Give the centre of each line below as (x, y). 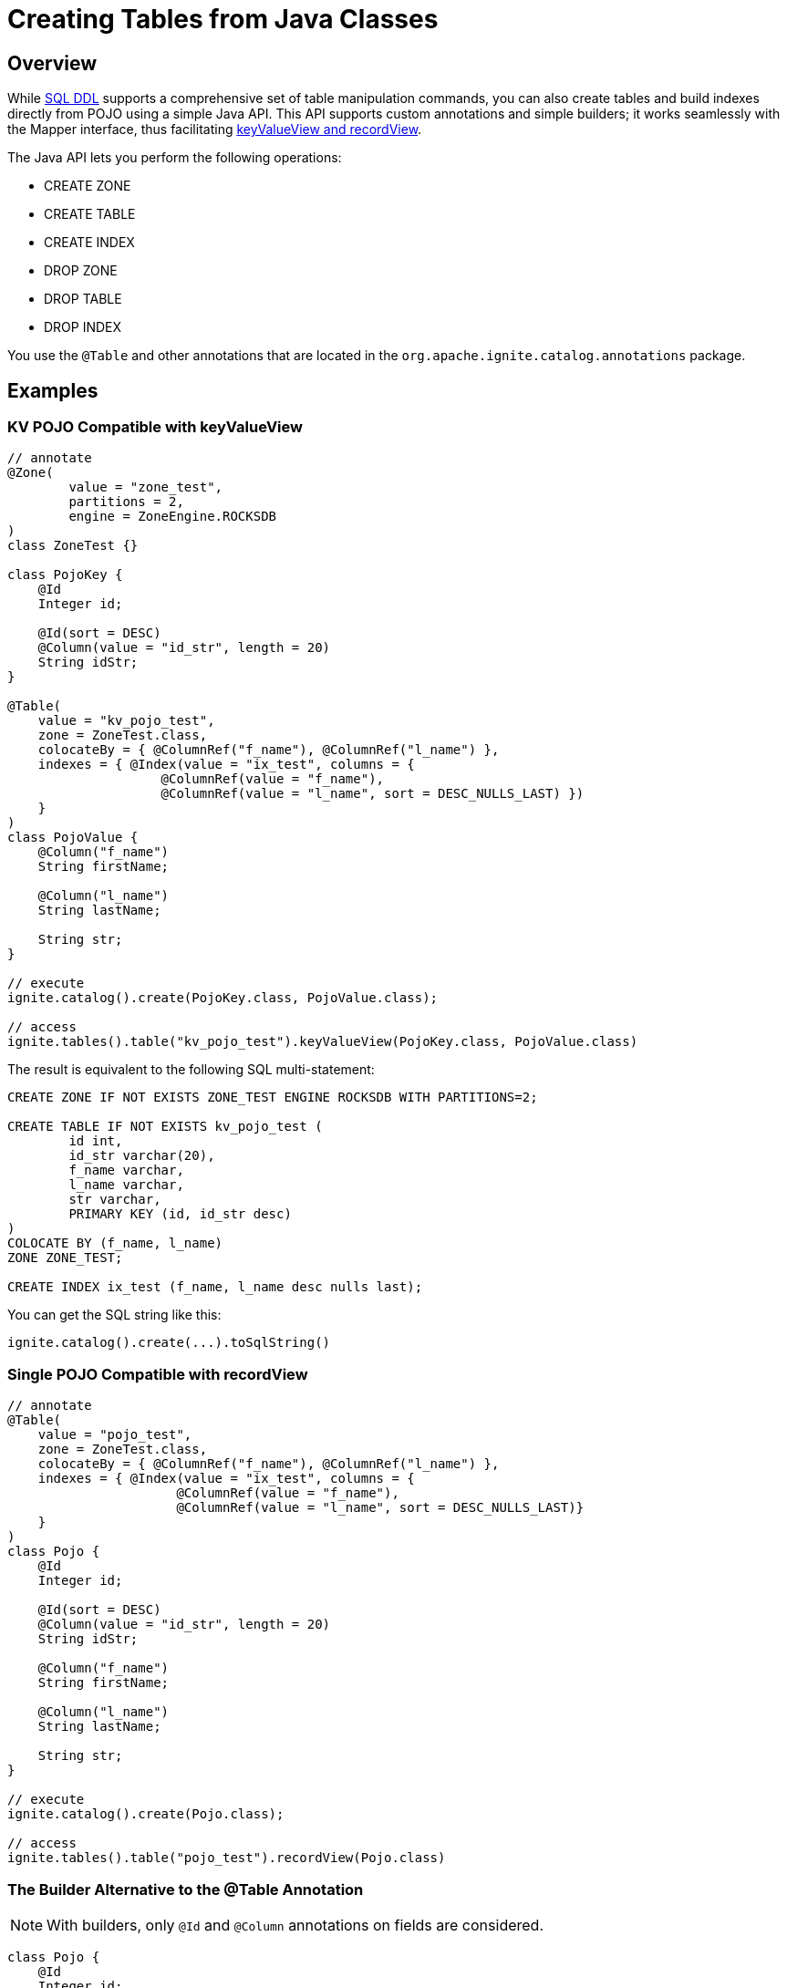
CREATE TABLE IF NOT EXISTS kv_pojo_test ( (165, 1127)
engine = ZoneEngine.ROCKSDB (173, 517)
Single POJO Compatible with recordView (158, 1374)
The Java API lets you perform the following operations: (175, 158)
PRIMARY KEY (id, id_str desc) (180, 1214)
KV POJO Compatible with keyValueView (155, 427)
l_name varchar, (126, 1185)
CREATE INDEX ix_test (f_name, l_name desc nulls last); (215, 1287)
